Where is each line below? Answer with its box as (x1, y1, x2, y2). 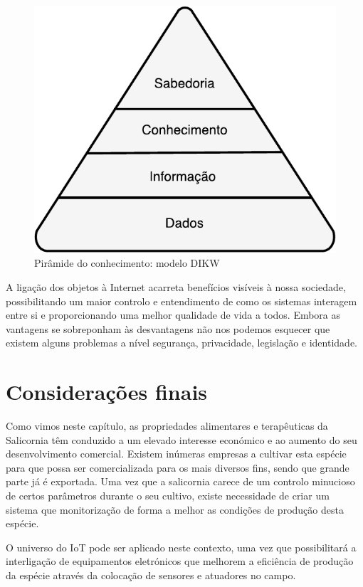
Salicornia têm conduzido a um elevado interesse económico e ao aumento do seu (6, 432, 357, 447)
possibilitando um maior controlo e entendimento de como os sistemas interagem (6, 293, 357, 308)
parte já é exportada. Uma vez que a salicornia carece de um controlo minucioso (6, 474, 355, 489)
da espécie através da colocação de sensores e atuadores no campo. (6, 567, 296, 582)
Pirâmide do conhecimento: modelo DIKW (34, 255, 220, 270)
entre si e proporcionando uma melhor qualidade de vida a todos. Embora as (6, 307, 341, 322)
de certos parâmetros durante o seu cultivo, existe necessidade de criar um (6, 487, 330, 502)
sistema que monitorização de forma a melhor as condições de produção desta (6, 502, 344, 517)
